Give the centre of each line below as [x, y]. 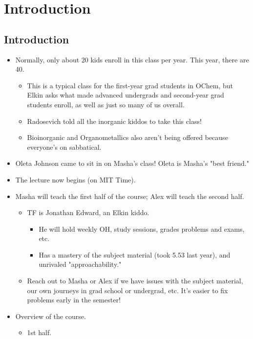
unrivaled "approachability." [80, 264]
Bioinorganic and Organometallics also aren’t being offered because [127, 137]
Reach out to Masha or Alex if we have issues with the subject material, [135, 281]
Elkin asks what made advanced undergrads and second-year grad [126, 95]
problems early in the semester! [74, 300]
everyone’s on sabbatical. [64, 147]
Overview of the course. [51, 316]
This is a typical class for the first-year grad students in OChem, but [130, 85]
